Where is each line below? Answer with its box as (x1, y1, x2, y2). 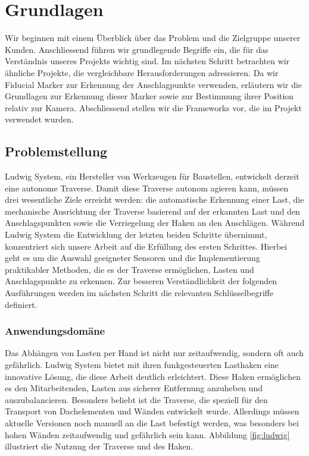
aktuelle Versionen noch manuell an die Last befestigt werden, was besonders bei (5, 416, 299, 429)
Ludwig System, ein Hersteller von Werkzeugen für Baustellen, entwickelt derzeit (5, 170, 299, 183)
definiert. (5, 298, 38, 310)
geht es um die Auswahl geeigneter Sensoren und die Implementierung (5, 251, 260, 264)
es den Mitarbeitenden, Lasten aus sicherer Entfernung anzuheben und (5, 382, 263, 394)
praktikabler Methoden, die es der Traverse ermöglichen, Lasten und (5, 263, 254, 275)
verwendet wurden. (5, 113, 74, 125)
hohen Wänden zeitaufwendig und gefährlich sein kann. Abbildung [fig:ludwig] (5, 428, 290, 441)
